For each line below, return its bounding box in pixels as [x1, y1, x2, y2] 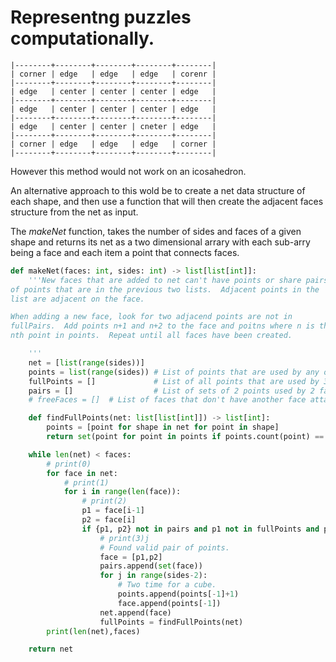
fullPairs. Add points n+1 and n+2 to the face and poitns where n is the [10, 321, 333, 331]
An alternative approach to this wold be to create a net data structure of [10, 184, 306, 196]
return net [28, 644, 74, 655]
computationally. [10, 27, 155, 50]
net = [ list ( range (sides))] [28, 357, 145, 368]
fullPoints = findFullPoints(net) [99, 617, 244, 627]
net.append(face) [99, 607, 172, 618]
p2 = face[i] [81, 515, 137, 525]
